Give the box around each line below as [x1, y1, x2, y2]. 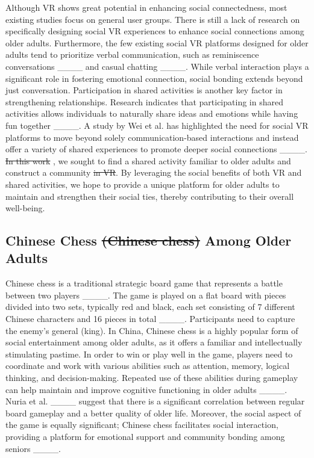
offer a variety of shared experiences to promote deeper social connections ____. [5, 143, 307, 155]
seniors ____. [5, 442, 61, 454]
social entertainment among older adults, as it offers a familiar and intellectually [5, 336, 303, 348]
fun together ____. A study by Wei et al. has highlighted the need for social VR [5, 119, 309, 131]
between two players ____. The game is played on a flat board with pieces [5, 288, 286, 301]
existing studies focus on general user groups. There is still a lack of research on [5, 13, 300, 25]
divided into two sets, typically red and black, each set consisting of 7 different [5, 300, 295, 313]
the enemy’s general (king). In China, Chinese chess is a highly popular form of [5, 324, 298, 336]
